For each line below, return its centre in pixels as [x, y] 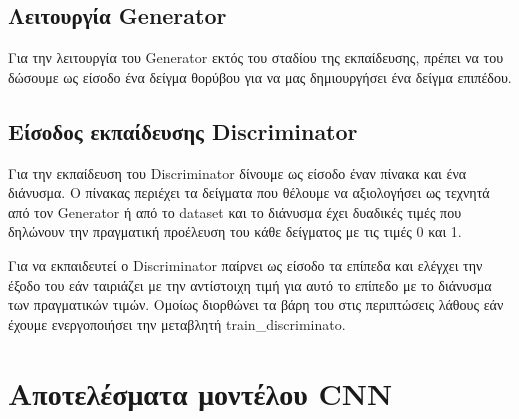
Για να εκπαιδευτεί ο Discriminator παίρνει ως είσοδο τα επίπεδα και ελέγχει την [245, 264]
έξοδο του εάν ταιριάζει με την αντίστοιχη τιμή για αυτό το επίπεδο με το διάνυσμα [250, 284]
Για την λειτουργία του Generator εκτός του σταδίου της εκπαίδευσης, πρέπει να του [256, 57]
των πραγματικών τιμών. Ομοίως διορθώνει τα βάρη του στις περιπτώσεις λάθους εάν [256, 304]
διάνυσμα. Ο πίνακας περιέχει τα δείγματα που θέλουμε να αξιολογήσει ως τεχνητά [249, 192]
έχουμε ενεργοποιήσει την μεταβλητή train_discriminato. [177, 323]
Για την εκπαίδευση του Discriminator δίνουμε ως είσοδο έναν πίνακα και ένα [237, 172]
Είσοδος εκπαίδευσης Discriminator [183, 130]
